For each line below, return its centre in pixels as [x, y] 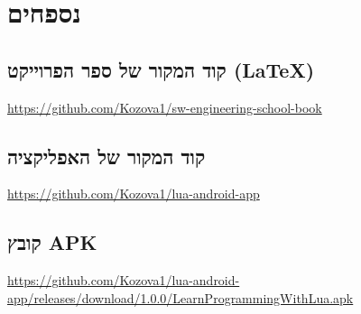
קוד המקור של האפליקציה [106, 156]
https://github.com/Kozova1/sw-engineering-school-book [165, 107]
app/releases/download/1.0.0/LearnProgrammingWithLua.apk [180, 297]
